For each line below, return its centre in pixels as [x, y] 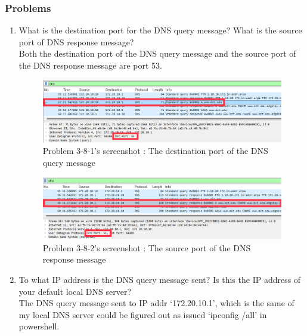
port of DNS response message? [76, 41]
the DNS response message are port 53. [90, 65]
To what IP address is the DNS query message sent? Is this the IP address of [160, 280]
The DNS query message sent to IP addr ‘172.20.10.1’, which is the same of [156, 303]
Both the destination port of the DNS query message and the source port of [157, 53]
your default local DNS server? [75, 291]
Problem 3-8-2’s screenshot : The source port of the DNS [147, 247]
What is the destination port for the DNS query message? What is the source [160, 30]
